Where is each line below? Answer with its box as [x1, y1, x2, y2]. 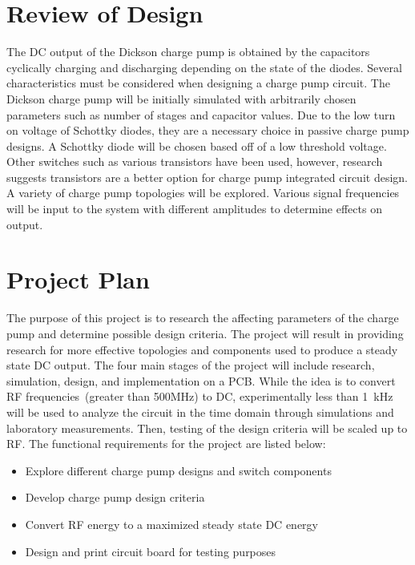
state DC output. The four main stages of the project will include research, [6, 357, 375, 373]
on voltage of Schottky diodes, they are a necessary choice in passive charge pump [6, 122, 409, 139]
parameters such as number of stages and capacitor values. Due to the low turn [6, 106, 396, 123]
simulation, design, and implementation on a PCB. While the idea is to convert [6, 372, 396, 389]
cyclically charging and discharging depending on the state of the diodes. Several [6, 59, 402, 75]
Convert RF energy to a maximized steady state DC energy [25, 515, 318, 532]
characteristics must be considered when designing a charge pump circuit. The [6, 75, 390, 91]
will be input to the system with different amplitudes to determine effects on [6, 200, 382, 217]
